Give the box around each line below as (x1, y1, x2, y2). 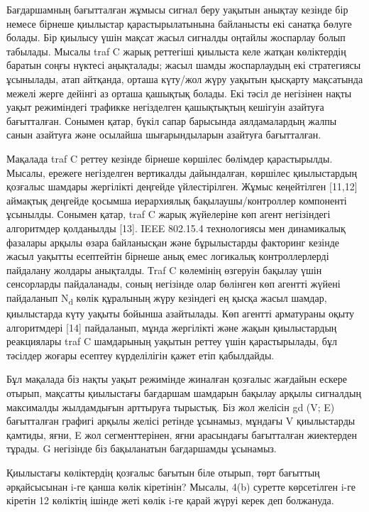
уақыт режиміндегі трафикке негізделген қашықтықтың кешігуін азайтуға (6, 99, 324, 114)
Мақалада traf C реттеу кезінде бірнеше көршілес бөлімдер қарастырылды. (6, 151, 333, 165)
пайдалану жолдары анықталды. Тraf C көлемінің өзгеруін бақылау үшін (6, 262, 322, 277)
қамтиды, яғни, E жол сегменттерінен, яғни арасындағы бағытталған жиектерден (6, 427, 357, 442)
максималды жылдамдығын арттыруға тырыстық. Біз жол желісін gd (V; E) (6, 399, 335, 414)
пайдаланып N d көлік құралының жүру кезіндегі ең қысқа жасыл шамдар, (6, 290, 327, 307)
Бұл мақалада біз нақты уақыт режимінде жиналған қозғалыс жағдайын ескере (6, 371, 347, 386)
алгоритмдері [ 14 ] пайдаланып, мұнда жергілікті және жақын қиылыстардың (6, 320, 337, 334)
